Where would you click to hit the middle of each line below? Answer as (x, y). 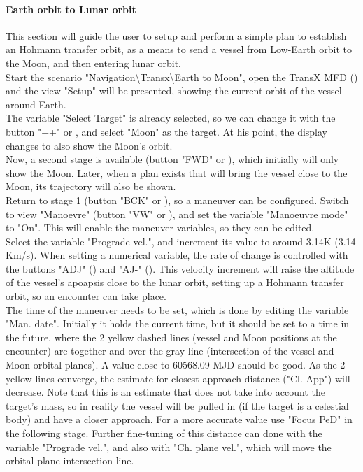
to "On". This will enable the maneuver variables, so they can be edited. (160, 228)
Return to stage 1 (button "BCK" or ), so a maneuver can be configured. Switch (177, 200)
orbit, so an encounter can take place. (86, 296)
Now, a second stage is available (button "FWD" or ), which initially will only (172, 159)
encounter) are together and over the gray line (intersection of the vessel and (170, 351)
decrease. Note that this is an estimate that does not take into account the (165, 392)
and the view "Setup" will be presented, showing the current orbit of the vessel (174, 91)
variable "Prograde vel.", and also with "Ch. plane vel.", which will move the (169, 446)
